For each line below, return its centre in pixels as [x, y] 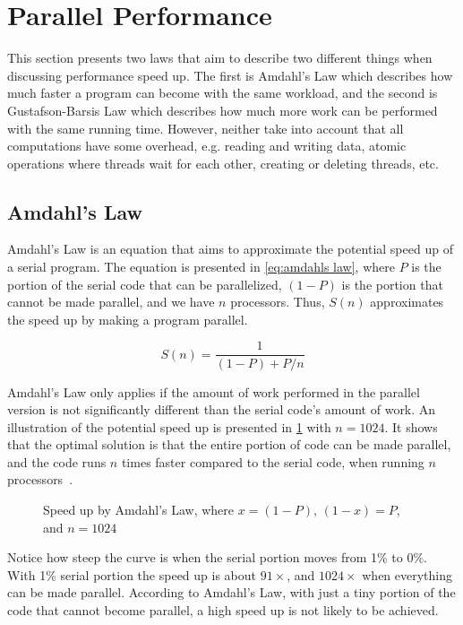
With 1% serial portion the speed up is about [132, 574]
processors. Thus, [278, 302]
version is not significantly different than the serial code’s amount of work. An [222, 409]
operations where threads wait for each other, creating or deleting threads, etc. [223, 163]
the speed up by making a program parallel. [128, 319]
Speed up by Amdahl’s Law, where [139, 510]
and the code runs [57, 461]
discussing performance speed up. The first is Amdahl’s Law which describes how [230, 75]
